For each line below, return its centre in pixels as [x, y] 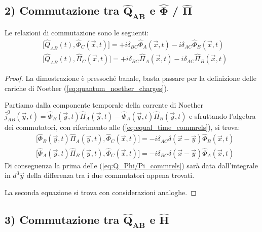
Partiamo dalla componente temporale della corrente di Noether [104, 105]
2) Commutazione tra [62, 10]
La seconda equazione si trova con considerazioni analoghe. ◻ [101, 192]
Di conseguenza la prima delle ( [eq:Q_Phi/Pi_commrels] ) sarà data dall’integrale [131, 165]
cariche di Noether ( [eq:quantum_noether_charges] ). [87, 88]
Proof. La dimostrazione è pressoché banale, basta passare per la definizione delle [130, 78]
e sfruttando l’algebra [222, 115]
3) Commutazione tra [62, 219]
